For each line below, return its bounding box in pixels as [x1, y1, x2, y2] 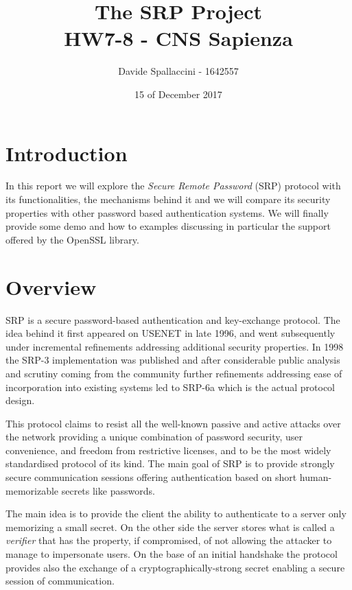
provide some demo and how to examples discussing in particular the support [5, 219, 331, 233]
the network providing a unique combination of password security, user [5, 429, 303, 444]
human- [299, 470, 332, 484]
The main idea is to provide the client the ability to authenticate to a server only [5, 506, 347, 521]
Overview [5, 272, 97, 300]
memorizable [5, 483, 59, 497]
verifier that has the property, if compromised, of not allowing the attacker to [5, 533, 332, 547]
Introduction [5, 139, 128, 167]
